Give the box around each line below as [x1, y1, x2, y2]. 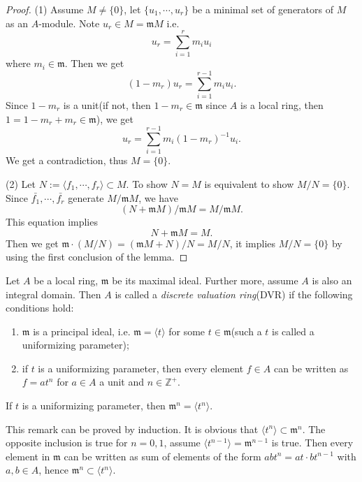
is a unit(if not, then [63, 98, 151, 112]
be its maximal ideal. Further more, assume [112, 272, 298, 287]
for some [168, 323, 205, 338]
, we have [138, 190, 178, 205]
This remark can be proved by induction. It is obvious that [6, 421, 259, 436]
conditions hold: [6, 300, 74, 315]
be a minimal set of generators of [191, 2, 333, 16]
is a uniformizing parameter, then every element [38, 360, 244, 375]
